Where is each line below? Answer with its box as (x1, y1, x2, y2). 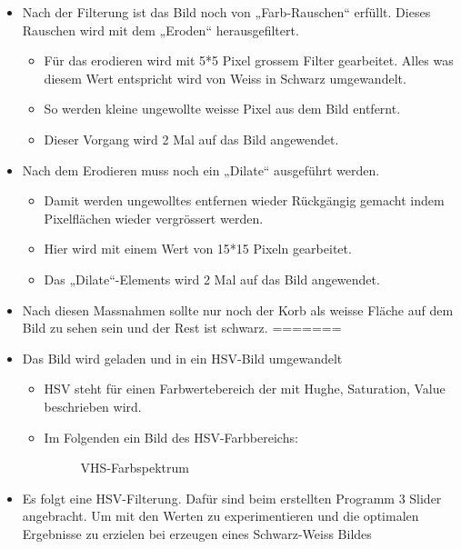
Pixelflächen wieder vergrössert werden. (44, 208, 264, 227)
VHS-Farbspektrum (80, 458, 189, 477)
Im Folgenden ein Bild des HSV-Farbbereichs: (44, 427, 298, 446)
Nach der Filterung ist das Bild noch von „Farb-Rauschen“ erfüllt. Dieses (22, 3, 431, 21)
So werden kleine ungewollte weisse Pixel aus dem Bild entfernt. (44, 99, 401, 118)
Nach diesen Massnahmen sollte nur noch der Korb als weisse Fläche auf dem (22, 300, 454, 319)
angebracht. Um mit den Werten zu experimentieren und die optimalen (22, 506, 419, 525)
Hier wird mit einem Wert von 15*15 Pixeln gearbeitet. (44, 239, 352, 258)
